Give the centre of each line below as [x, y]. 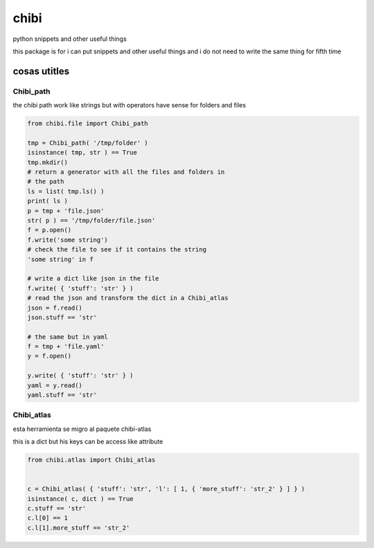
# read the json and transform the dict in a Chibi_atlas [128, 298]
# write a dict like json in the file [93, 279]
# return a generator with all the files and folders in [126, 172]
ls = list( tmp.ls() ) [66, 191]
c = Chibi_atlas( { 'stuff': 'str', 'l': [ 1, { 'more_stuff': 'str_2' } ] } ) [166, 489]
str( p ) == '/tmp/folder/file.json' [91, 220]
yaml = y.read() [55, 385]
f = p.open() [50, 230]
